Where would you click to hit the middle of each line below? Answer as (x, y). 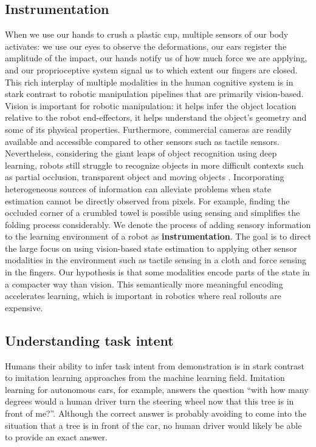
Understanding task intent (89, 340)
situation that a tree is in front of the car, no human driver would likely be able (153, 425)
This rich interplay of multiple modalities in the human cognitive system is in (149, 82)
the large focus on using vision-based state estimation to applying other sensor (151, 248)
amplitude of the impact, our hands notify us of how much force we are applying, (156, 58)
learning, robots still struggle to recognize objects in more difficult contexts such (154, 165)
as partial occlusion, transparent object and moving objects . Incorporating (145, 177)
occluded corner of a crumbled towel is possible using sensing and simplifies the (153, 213)
